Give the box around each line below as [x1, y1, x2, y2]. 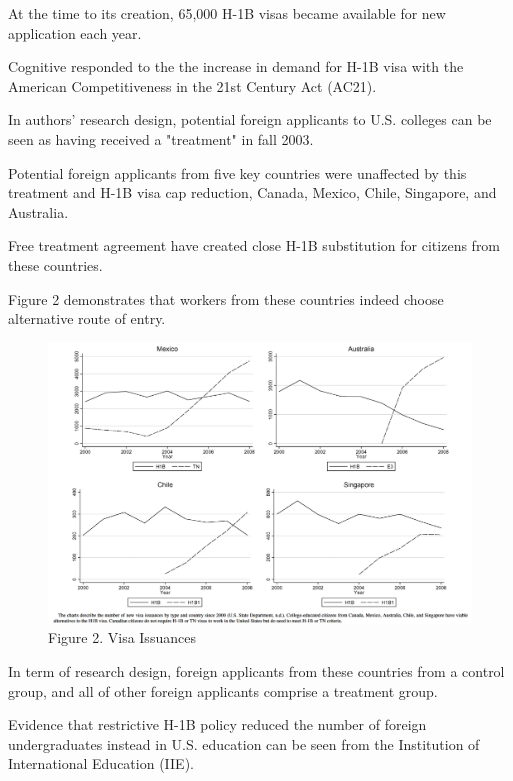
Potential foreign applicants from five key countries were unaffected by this [8, 162, 467, 183]
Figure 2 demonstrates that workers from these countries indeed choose [8, 288, 444, 309]
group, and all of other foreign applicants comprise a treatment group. [8, 680, 438, 701]
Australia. [8, 201, 69, 222]
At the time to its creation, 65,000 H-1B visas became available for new [8, 3, 446, 23]
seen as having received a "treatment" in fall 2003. [8, 128, 314, 149]
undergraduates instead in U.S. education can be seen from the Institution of [8, 733, 480, 754]
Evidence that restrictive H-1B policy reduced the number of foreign [8, 714, 427, 735]
